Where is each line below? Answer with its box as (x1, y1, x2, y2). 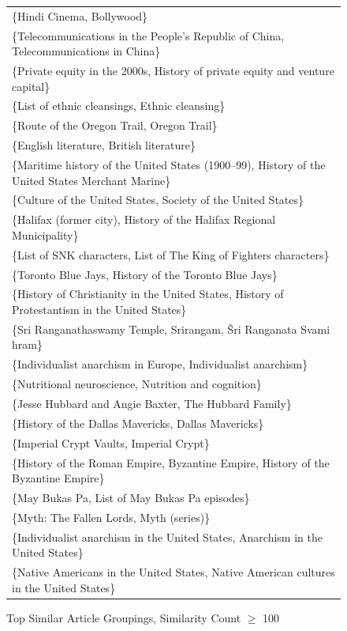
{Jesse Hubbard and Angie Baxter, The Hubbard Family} (12, 395, 292, 411)
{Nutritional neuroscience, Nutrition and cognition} (12, 376, 262, 392)
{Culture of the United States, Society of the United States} (12, 191, 304, 208)
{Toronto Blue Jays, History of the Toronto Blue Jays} (12, 266, 278, 282)
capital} (12, 77, 50, 94)
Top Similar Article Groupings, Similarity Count (6, 609, 241, 625)
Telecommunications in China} (12, 43, 161, 59)
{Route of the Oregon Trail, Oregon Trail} (12, 117, 218, 134)
